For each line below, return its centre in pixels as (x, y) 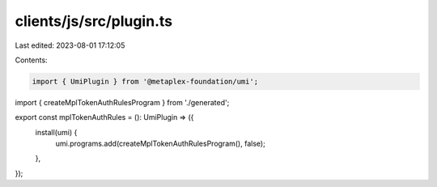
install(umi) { (56, 132)
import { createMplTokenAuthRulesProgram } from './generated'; (122, 102)
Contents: (31, 60)
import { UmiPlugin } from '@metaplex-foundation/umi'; (145, 81)
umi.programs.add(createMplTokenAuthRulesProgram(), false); (161, 144)
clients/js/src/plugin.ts (94, 21)
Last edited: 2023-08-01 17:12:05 (70, 45)
